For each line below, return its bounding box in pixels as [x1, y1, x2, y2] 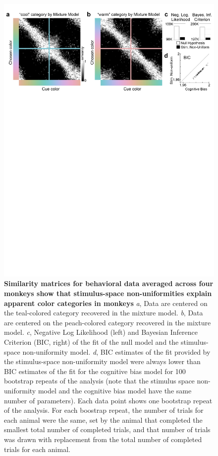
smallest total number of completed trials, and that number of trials [4, 424, 211, 435]
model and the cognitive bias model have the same [38, 385, 192, 396]
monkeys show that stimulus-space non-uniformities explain [4, 288, 212, 299]
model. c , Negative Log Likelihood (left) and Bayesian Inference [4, 327, 198, 337]
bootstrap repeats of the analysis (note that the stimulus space [4, 376, 195, 386]
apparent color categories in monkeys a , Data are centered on [4, 298, 208, 308]
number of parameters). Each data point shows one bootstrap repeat [4, 395, 213, 405]
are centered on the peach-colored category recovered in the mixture [4, 317, 211, 327]
